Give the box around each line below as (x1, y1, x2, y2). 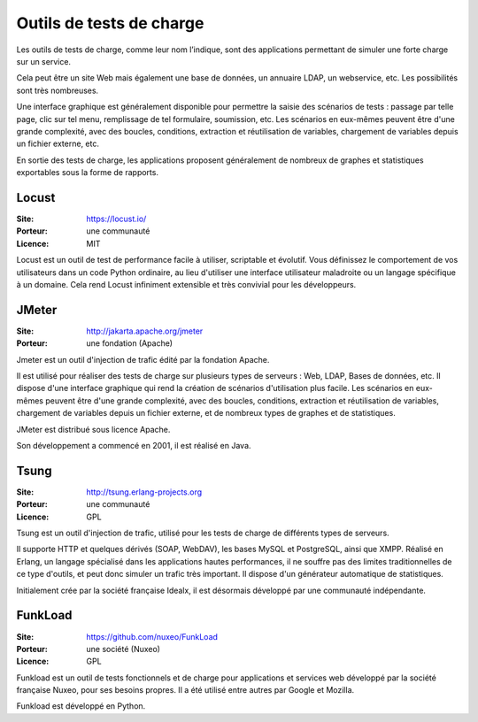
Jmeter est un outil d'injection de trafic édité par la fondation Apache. (16, 354, 270, 365)
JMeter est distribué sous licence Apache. (16, 424, 171, 434)
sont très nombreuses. (16, 85, 99, 96)
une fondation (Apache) (86, 338, 173, 349)
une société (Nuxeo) (86, 643, 161, 654)
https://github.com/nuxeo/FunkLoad (86, 631, 219, 641)
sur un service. (16, 56, 71, 66)
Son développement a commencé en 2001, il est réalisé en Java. (16, 440, 251, 450)
